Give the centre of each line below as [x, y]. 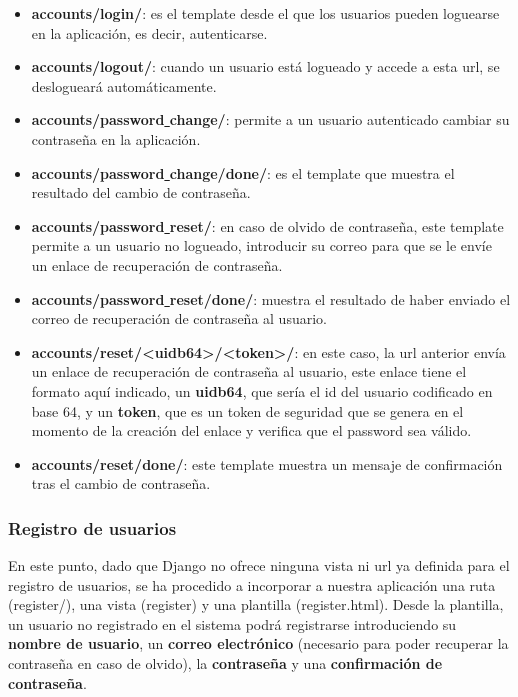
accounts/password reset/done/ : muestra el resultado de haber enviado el [271, 298]
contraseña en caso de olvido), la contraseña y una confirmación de [225, 663]
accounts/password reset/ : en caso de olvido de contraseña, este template [267, 225]
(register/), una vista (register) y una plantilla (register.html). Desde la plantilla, [256, 604]
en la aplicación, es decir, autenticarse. [149, 32]
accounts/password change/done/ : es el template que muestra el [243, 172]
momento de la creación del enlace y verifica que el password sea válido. [251, 430]
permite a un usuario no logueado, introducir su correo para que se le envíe [261, 245]
